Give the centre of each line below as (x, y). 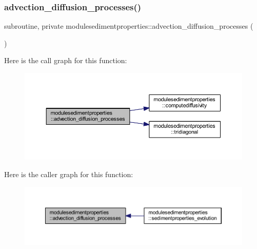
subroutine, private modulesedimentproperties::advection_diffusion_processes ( (129, 26)
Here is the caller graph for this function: (69, 174)
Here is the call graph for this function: (66, 60)
